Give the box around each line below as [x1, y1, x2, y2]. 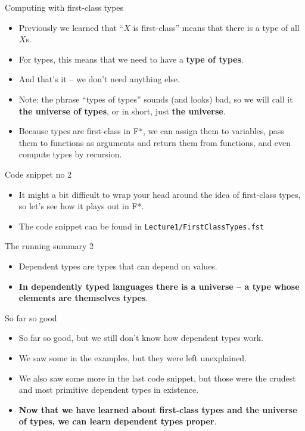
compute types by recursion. [18, 148, 122, 160]
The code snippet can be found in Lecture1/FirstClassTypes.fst [18, 219, 264, 232]
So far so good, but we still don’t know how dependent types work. [18, 331, 264, 344]
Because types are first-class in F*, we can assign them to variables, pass [18, 125, 284, 137]
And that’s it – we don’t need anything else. [18, 73, 180, 85]
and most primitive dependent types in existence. [18, 383, 199, 396]
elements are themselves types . [18, 292, 148, 304]
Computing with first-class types [5, 1, 124, 13]
